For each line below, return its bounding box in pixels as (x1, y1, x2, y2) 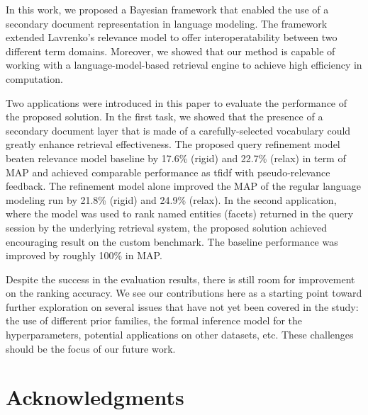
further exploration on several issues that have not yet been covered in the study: (6, 299, 359, 314)
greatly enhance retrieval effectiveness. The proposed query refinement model (6, 137, 340, 152)
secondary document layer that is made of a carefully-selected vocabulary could (6, 123, 351, 137)
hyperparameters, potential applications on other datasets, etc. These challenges (6, 327, 354, 342)
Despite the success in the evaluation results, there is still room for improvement (6, 271, 355, 286)
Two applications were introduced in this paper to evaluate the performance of (6, 95, 347, 110)
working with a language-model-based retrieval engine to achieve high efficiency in (6, 57, 362, 72)
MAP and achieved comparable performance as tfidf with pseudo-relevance (6, 164, 330, 179)
